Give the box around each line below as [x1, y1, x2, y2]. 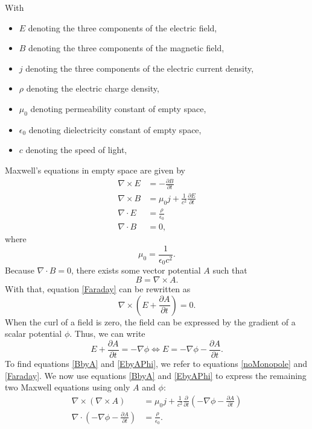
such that [212, 264, 247, 277]
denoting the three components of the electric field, [28, 21, 217, 34]
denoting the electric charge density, [26, 82, 159, 95]
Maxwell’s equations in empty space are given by [5, 163, 185, 176]
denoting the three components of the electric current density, [25, 61, 254, 74]
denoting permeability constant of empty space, [30, 102, 206, 114]
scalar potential [5, 327, 62, 340]
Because [5, 264, 34, 277]
